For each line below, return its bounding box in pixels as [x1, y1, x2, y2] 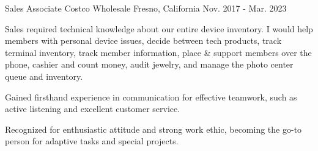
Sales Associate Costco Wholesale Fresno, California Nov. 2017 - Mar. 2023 [5, 2, 287, 14]
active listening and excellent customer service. [5, 102, 180, 115]
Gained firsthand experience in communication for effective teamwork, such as [5, 90, 297, 103]
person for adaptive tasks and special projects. [5, 135, 179, 147]
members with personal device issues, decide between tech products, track [5, 34, 282, 47]
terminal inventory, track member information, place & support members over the [5, 46, 312, 58]
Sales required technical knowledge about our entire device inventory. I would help [5, 22, 313, 35]
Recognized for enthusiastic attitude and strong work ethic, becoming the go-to [5, 122, 302, 135]
